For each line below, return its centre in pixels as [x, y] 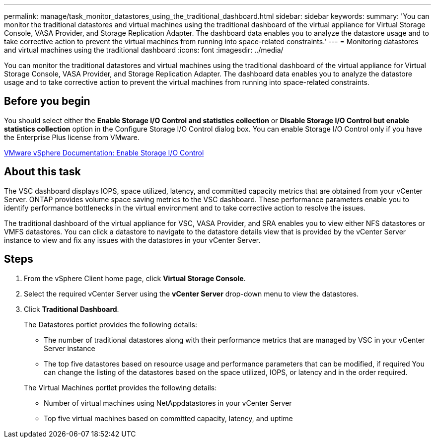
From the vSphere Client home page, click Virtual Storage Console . [135, 278]
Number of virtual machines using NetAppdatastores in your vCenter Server [168, 403]
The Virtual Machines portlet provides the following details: [120, 387]
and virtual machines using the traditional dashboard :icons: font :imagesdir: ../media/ [144, 50]
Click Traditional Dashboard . [72, 309]
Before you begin [47, 101]
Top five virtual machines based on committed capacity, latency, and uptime [168, 418]
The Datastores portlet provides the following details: [110, 324]
